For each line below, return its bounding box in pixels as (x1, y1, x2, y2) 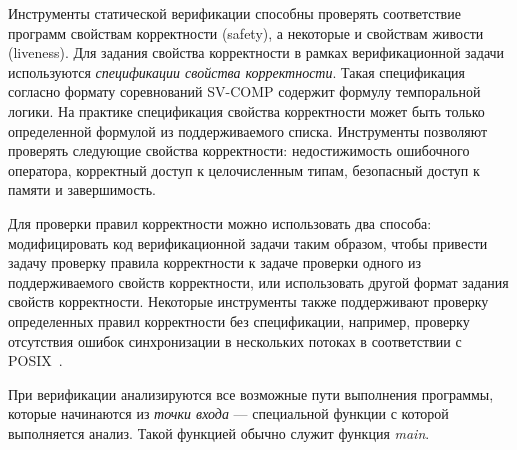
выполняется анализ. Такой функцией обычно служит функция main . (8, 422, 430, 443)
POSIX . (8, 350, 63, 371)
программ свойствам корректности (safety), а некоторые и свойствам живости (8, 22, 484, 43)
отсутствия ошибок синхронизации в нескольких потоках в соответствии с (8, 330, 462, 351)
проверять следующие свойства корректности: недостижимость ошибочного (8, 140, 470, 161)
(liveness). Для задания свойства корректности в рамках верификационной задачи (8, 42, 505, 63)
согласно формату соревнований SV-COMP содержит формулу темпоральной (8, 81, 481, 102)
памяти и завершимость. (8, 179, 157, 200)
